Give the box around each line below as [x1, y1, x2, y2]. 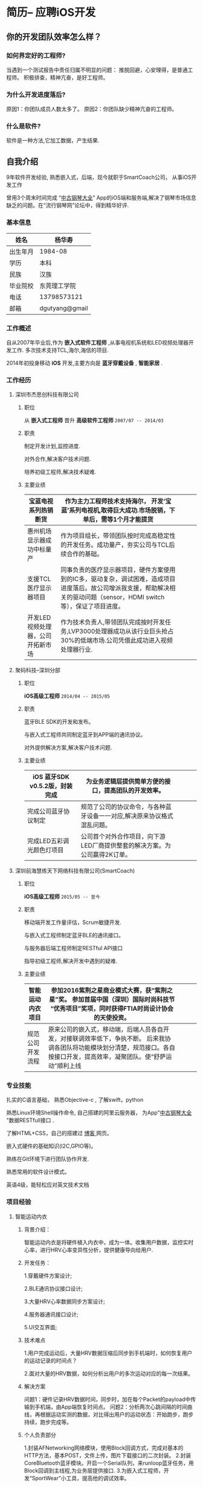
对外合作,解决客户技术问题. [24, 456, 91, 463]
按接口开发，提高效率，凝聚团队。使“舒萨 [48, 1053, 166, 1061]
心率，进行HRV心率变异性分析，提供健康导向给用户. [24, 1246, 153, 1253]
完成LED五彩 [27, 837, 63, 845]
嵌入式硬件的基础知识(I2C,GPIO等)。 [6, 1142, 97, 1150]
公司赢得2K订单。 [80, 851, 132, 859]
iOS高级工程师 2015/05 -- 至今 [24, 893, 100, 900]
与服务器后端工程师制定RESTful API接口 [24, 945, 123, 952]
